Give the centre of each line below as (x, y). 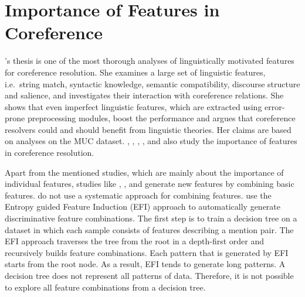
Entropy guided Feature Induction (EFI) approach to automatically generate (143, 206)
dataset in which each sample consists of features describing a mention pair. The (149, 229)
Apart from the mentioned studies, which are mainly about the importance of (144, 172)
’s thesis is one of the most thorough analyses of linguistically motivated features (150, 61)
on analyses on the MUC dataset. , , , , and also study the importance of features (151, 141)
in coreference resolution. (50, 153)
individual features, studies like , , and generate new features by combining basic (150, 184)
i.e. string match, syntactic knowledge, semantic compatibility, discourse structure (152, 83)
